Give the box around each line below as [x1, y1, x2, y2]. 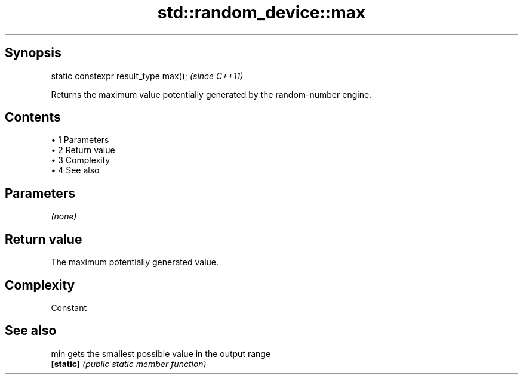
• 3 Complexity [51, 155, 110, 166]
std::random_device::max [157, 2, 366, 23]
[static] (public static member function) [51, 358, 207, 369]
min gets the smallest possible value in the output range [51, 348, 271, 359]
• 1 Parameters [51, 135, 109, 145]
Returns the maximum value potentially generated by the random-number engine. [51, 89, 372, 100]
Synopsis [5, 45, 61, 61]
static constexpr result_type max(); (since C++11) [51, 70, 244, 81]
